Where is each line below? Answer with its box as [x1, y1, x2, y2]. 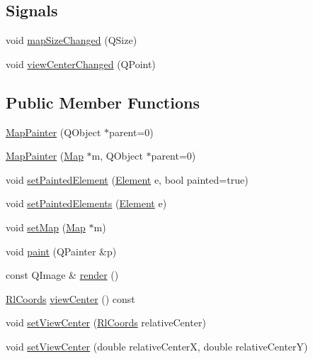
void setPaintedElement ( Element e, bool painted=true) [6, 172, 249, 187]
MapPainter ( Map [6, 148, 84, 163]
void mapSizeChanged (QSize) [6, 33, 137, 48]
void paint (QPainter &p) [6, 243, 117, 258]
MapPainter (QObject [6, 124, 101, 139]
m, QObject [91, 148, 143, 163]
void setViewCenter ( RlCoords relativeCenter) [6, 315, 206, 330]
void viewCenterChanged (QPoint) [6, 56, 156, 71]
